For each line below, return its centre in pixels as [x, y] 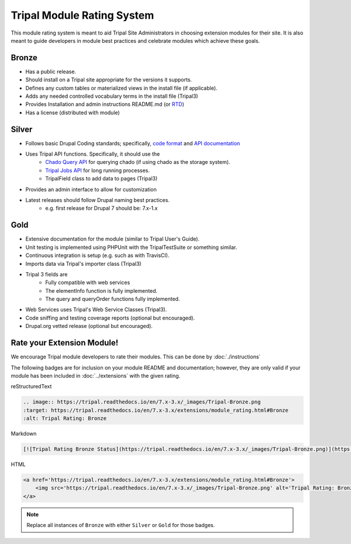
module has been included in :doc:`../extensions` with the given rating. [96, 375]
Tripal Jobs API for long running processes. [98, 170]
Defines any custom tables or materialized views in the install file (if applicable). [121, 88]
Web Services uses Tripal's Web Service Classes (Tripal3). [96, 310]
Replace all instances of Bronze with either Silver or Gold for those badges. [121, 525]
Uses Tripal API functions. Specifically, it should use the [93, 154]
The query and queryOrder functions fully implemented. [113, 299]
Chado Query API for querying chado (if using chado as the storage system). [138, 162]
